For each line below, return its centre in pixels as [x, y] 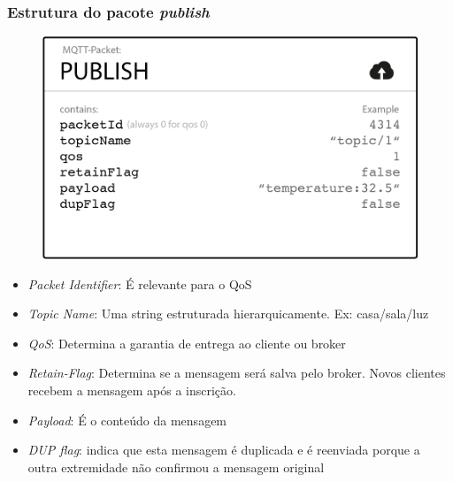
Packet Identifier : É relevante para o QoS [140, 283]
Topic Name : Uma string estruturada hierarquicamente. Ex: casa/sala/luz [228, 314]
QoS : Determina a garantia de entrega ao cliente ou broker [187, 343]
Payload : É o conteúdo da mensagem [127, 420]
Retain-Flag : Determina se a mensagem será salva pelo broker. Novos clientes [237, 373]
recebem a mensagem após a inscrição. [132, 390]
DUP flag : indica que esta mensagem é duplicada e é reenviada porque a [224, 450]
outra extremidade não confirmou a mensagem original [176, 467]
